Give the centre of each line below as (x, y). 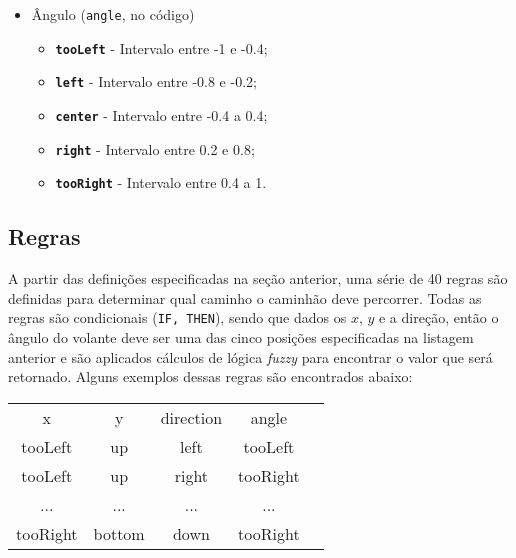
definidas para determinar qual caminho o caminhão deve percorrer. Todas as (245, 297)
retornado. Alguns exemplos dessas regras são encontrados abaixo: (210, 376)
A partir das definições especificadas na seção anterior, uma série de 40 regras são (258, 278)
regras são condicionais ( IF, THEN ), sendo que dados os (177, 317)
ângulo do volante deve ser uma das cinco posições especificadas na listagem (241, 336)
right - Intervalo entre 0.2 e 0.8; (155, 148)
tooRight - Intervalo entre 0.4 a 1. (161, 182)
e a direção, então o (438, 317)
